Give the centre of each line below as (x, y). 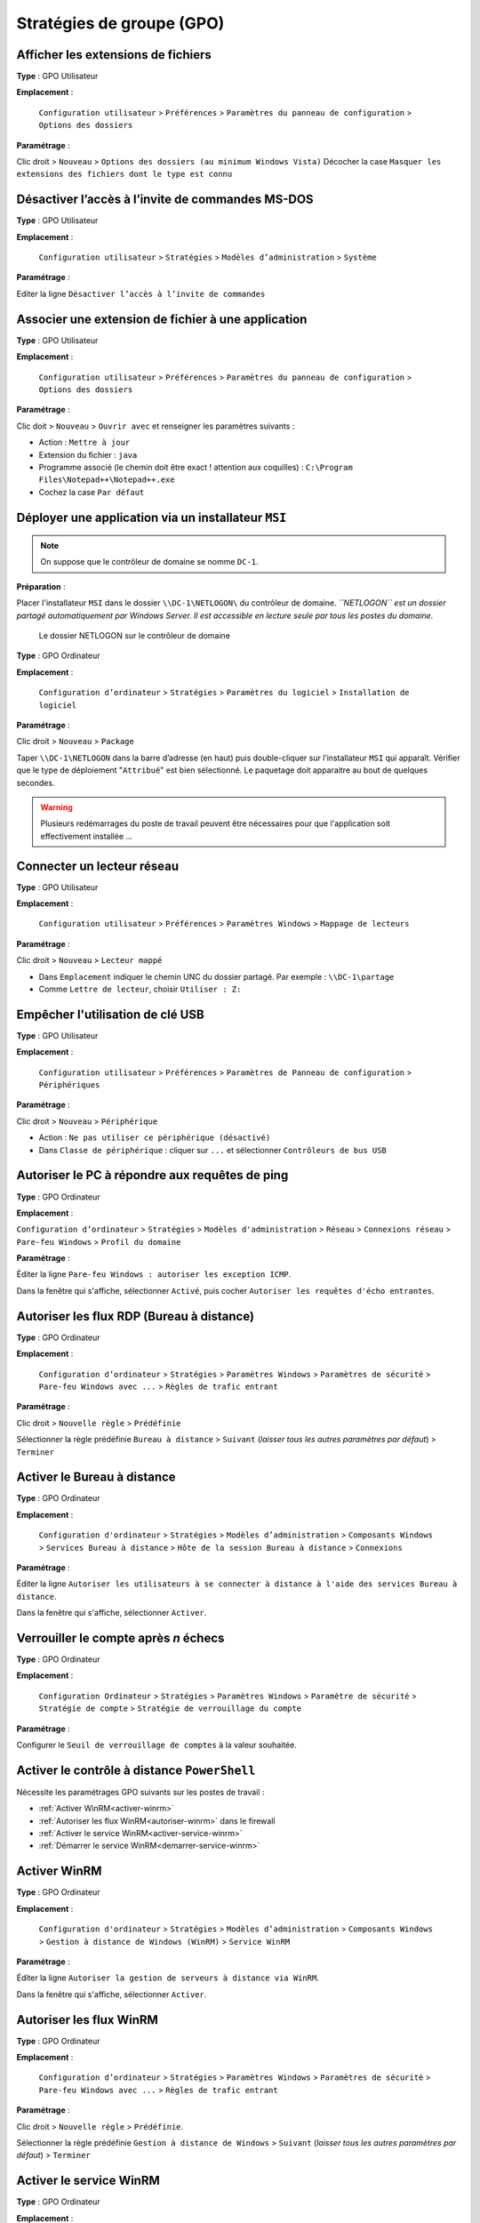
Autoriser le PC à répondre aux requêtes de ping (152, 1175)
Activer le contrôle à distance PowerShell (136, 1770)
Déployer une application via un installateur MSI (152, 517)
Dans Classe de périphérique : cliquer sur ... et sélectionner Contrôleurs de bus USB (212, 1150)
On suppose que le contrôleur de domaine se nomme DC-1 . (149, 562)
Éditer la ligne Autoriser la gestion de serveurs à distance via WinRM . (168, 1978)
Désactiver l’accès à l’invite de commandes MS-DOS (165, 200)
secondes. (36, 782)
